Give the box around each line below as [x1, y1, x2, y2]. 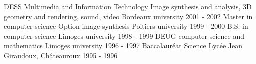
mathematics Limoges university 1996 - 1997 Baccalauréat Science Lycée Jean [4, 40, 243, 51]
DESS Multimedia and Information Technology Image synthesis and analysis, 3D [4, 1, 252, 11]
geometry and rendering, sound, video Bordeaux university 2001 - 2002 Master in [4, 11, 253, 21]
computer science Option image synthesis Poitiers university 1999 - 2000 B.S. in [4, 21, 248, 31]
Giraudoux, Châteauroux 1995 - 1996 [4, 50, 118, 60]
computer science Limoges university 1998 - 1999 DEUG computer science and [4, 30, 244, 41]
